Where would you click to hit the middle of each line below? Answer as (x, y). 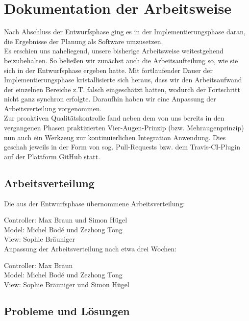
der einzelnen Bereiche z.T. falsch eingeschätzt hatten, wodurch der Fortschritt (122, 89)
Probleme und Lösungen (67, 310)
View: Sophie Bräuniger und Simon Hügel (67, 284)
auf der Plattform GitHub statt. (52, 156)
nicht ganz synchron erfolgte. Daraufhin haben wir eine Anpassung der (110, 99)
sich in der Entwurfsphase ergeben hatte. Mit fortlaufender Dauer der (108, 70)
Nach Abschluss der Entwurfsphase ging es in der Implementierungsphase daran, (125, 32)
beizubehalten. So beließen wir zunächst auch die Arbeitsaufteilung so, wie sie (121, 60)
